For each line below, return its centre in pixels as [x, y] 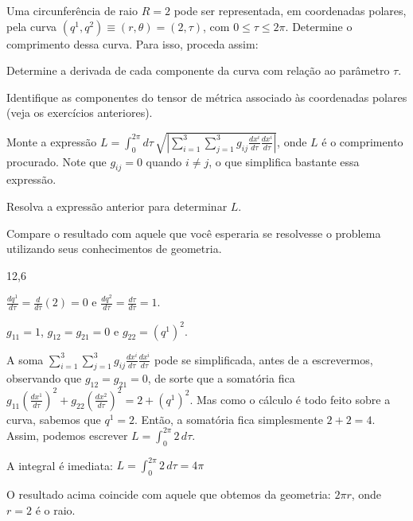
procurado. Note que [56, 161]
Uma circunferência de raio [72, 10]
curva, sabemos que [54, 419]
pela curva [32, 26]
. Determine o [319, 26]
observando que [44, 378]
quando [164, 161]
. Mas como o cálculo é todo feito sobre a [290, 399]
